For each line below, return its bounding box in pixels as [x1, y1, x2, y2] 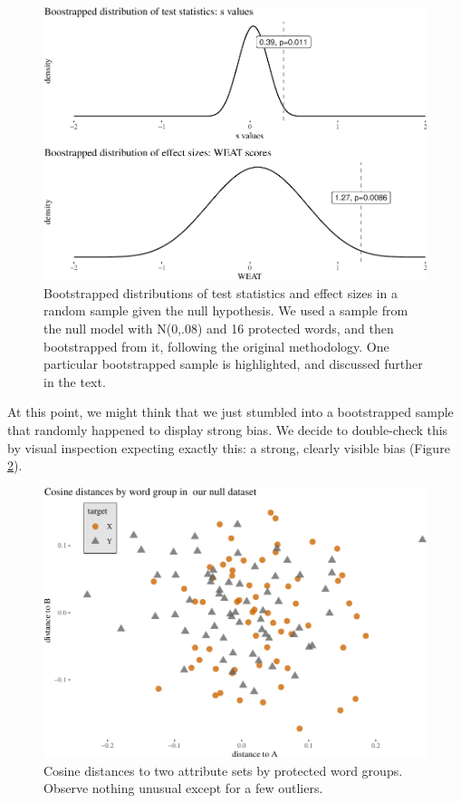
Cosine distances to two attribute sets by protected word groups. [43, 760, 403, 779]
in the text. [43, 372, 106, 391]
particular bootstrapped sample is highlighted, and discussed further [43, 354, 423, 373]
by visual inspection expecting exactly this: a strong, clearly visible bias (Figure [7, 438, 450, 457]
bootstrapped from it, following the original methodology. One [43, 336, 389, 355]
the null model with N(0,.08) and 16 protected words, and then [43, 319, 394, 338]
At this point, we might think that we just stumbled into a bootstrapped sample [7, 402, 454, 421]
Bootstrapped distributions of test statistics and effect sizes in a [43, 283, 398, 302]
